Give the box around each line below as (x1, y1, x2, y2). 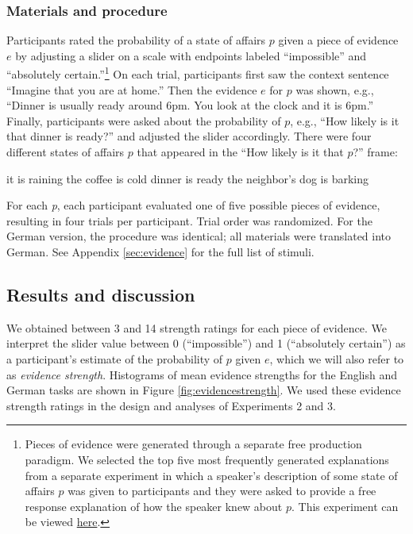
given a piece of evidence (278, 32, 399, 48)
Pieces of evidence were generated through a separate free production (25, 436, 362, 452)
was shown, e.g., (295, 81, 374, 98)
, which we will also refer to (269, 350, 404, 367)
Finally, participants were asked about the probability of (6, 112, 281, 129)
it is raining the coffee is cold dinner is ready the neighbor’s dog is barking (6, 170, 369, 186)
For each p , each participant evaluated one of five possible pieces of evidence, (6, 197, 380, 213)
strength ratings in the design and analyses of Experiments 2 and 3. (6, 397, 336, 413)
